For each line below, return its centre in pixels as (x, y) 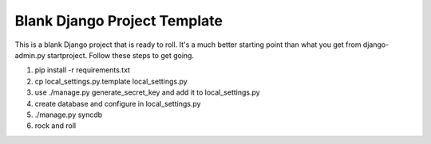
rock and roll (55, 126)
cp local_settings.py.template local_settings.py (111, 81)
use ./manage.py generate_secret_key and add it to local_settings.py (147, 92)
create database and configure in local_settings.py (118, 103)
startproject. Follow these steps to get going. (121, 55)
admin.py (30, 55)
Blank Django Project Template (119, 21)
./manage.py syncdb (69, 115)
